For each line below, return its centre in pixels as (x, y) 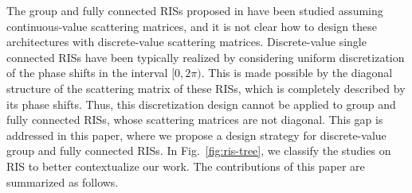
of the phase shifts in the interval (87, 73)
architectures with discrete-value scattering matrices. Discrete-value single (186, 42)
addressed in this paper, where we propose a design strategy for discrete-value (196, 135)
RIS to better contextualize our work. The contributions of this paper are (186, 166)
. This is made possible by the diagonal (297, 73)
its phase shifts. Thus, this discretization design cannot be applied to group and (201, 104)
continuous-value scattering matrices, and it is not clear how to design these (192, 26)
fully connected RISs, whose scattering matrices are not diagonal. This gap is (195, 120)
